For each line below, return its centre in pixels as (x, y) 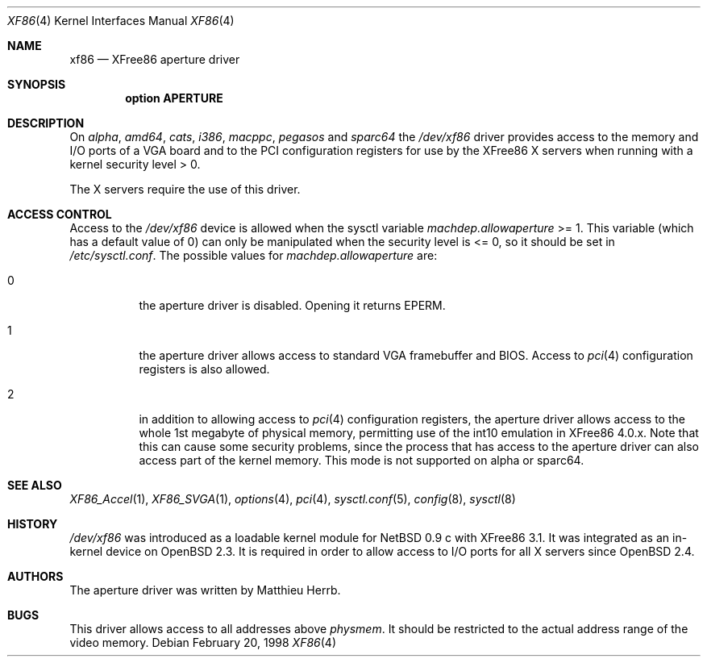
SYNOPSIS (37, 84)
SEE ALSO (35, 485)
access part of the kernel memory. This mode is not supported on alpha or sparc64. (362, 460)
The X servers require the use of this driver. (185, 189)
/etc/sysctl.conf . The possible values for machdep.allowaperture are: (254, 255)
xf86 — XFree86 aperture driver (155, 59)
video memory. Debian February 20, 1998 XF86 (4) (203, 642)
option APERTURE (174, 98)
